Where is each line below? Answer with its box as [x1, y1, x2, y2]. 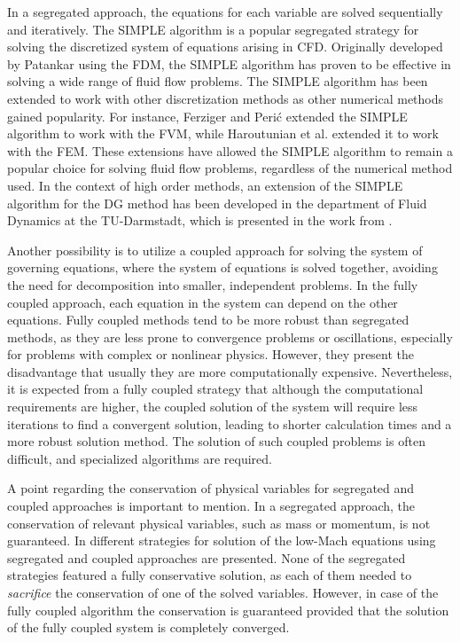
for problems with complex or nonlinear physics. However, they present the [7, 345, 415, 364]
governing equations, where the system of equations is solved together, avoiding [7, 258, 438, 277]
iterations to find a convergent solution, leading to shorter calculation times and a [7, 414, 452, 433]
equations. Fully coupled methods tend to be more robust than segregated [7, 310, 409, 329]
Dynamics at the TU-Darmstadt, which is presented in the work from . [7, 211, 393, 230]
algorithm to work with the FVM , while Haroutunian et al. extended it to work [7, 124, 439, 143]
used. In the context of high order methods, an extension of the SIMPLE [7, 176, 403, 194]
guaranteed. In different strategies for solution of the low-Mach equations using [7, 531, 436, 550]
